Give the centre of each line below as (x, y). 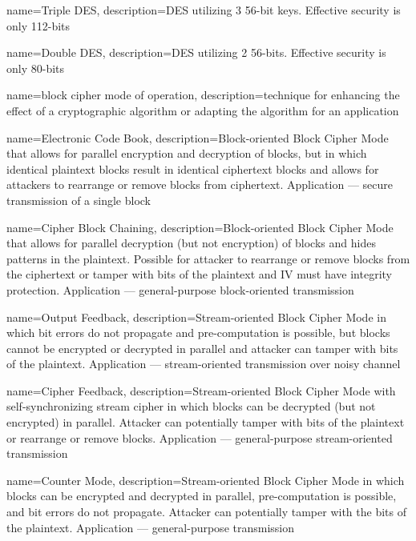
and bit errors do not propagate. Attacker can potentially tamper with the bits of (206, 512)
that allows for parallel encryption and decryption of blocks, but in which (187, 153)
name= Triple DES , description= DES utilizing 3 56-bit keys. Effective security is (204, 10)
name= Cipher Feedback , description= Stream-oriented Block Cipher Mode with (201, 390)
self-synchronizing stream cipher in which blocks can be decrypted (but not (191, 406)
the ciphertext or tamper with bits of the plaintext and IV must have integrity (199, 274)
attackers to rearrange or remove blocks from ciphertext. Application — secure (200, 184)
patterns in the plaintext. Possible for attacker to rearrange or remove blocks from (208, 258)
